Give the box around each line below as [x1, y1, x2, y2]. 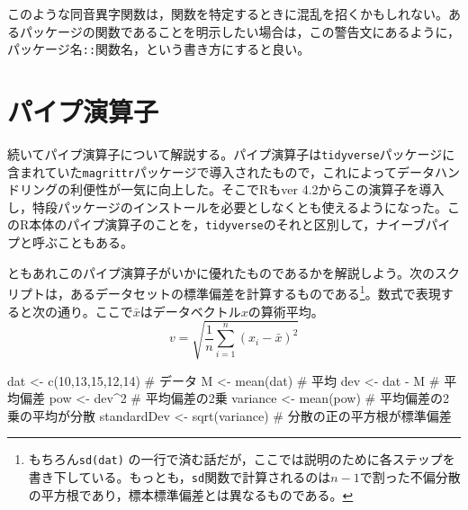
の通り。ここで [44, 301, 133, 320]
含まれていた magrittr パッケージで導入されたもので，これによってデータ [7, 162, 435, 181]
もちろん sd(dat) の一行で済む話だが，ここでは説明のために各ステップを [28, 450, 455, 469]
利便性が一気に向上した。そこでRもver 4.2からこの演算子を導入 [69, 180, 445, 199]
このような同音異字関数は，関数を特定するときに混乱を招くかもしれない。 [7, 4, 448, 22]
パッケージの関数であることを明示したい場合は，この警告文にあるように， [19, 22, 460, 40]
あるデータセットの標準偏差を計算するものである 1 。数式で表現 [69, 282, 441, 302]
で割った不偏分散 [359, 468, 461, 487]
